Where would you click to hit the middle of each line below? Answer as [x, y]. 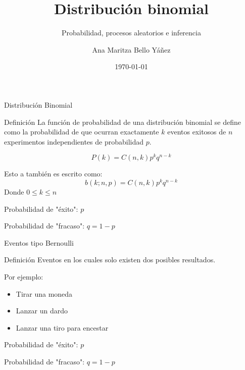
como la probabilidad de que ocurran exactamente [82, 132]
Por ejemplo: [24, 276]
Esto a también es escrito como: [53, 174]
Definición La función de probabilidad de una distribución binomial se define [122, 122]
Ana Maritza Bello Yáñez [131, 49]
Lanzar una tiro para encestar [62, 327]
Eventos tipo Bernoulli [39, 242]
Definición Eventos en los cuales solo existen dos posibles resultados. [110, 260]
